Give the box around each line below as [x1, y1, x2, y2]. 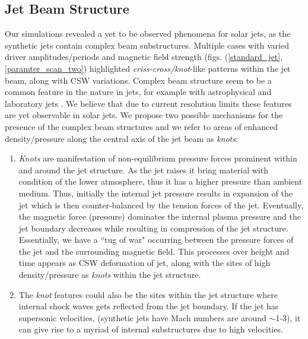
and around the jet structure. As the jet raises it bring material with [18, 163, 268, 176]
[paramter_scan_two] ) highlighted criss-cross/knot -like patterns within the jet [5, 62, 291, 74]
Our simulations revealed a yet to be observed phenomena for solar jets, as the [5, 27, 291, 40]
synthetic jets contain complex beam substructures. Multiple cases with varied [5, 39, 289, 51]
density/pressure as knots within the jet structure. [18, 268, 201, 281]
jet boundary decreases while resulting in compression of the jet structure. [18, 221, 288, 234]
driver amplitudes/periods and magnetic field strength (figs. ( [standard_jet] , [5, 50, 283, 63]
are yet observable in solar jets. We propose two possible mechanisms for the [5, 109, 283, 121]
